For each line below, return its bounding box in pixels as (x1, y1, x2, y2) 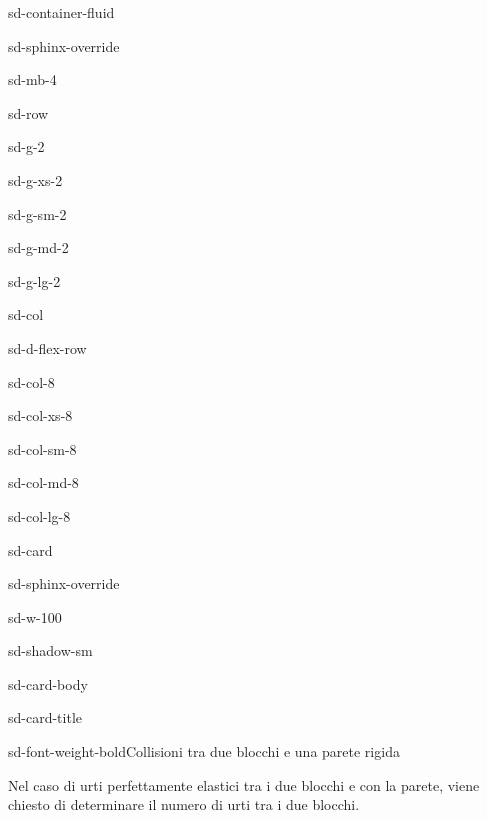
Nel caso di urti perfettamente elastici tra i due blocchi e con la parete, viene (8, 774, 480, 795)
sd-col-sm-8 (8, 438, 77, 459)
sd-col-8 (8, 371, 55, 392)
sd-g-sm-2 (8, 203, 67, 224)
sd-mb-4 (8, 69, 57, 90)
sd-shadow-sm (8, 640, 93, 661)
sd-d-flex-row (8, 337, 87, 358)
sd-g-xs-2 (8, 169, 63, 190)
